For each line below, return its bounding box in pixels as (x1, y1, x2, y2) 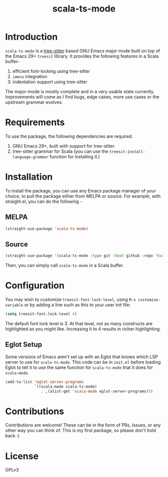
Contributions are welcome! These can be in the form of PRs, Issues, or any (5, 422, 161, 428)
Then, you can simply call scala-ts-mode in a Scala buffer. (5, 263, 124, 269)
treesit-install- (109, 149, 145, 154)
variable (5, 303, 23, 308)
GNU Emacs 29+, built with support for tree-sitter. (12, 143, 115, 149)
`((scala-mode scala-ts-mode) (34, 384, 97, 389)
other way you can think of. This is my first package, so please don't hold (5, 427, 156, 433)
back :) (5, 433, 20, 439)
